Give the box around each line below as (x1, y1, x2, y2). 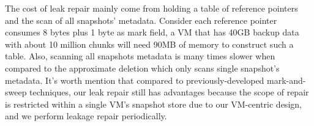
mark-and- (267, 73, 306, 86)
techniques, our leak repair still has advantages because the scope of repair (29, 86, 309, 98)
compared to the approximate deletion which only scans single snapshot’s (5, 61, 280, 74)
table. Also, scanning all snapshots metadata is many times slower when (5, 50, 275, 62)
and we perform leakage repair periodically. (5, 109, 167, 122)
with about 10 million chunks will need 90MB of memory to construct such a (5, 37, 294, 50)
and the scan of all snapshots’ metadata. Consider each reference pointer (5, 13, 277, 26)
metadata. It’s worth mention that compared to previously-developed (5, 73, 264, 86)
